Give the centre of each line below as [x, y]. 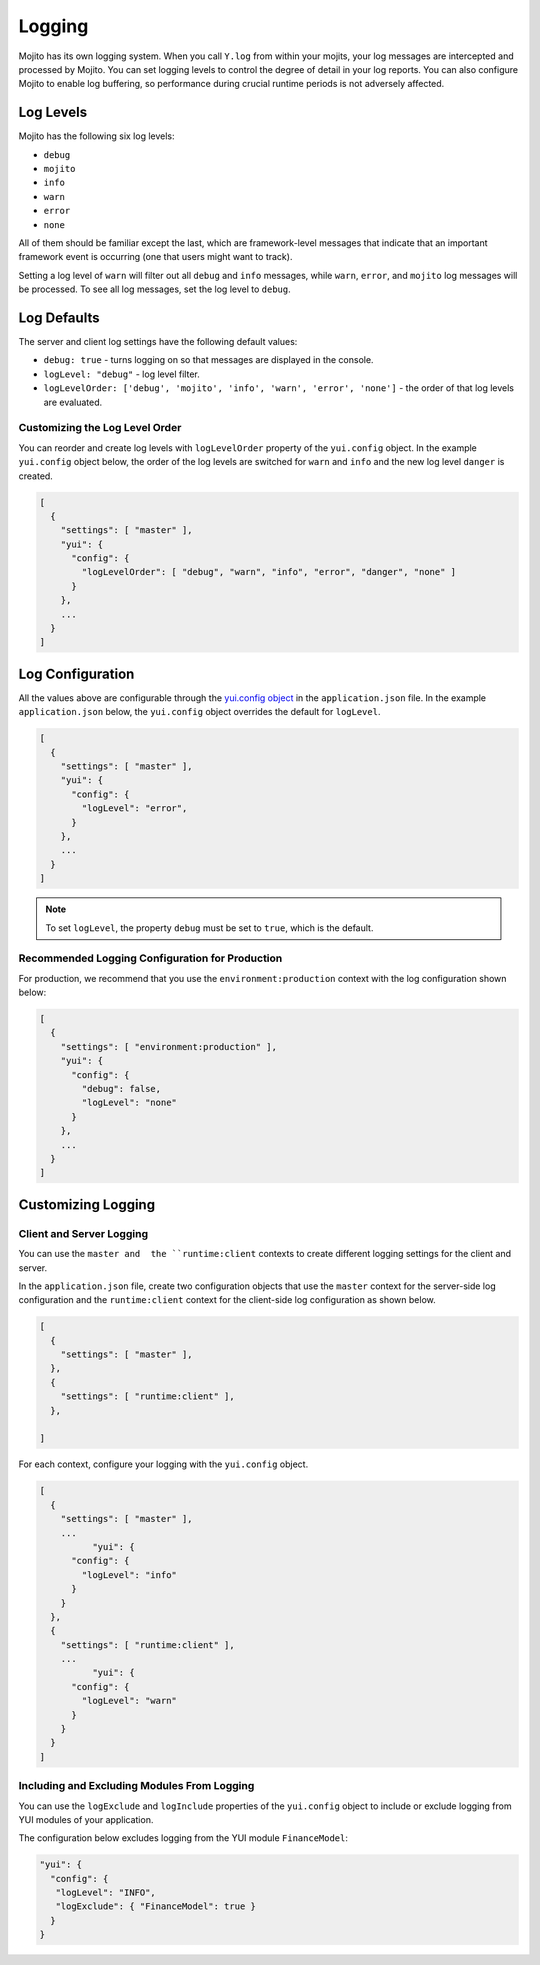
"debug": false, [121, 1089]
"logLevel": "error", [134, 808]
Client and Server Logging [83, 1233]
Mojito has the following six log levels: [96, 136]
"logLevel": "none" [129, 1103]
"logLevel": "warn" [129, 1701]
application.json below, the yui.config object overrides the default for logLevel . [199, 712]
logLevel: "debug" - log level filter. [121, 374]
